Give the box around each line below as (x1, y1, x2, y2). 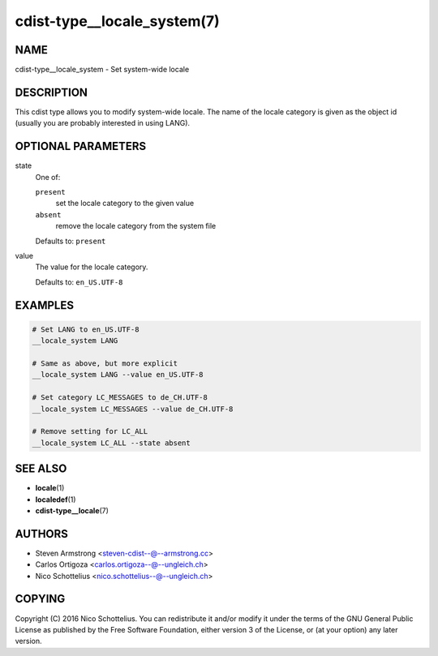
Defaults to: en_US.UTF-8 (35, 277, 123, 287)
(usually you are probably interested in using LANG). (15, 118, 191, 128)
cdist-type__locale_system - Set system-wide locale (15, 65, 190, 75)
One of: (35, 172, 61, 182)
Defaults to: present (35, 236, 106, 246)
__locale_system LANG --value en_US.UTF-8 (32, 370, 204, 379)
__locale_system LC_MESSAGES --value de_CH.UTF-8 (32, 404, 234, 414)
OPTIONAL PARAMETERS (15, 139, 147, 153)
